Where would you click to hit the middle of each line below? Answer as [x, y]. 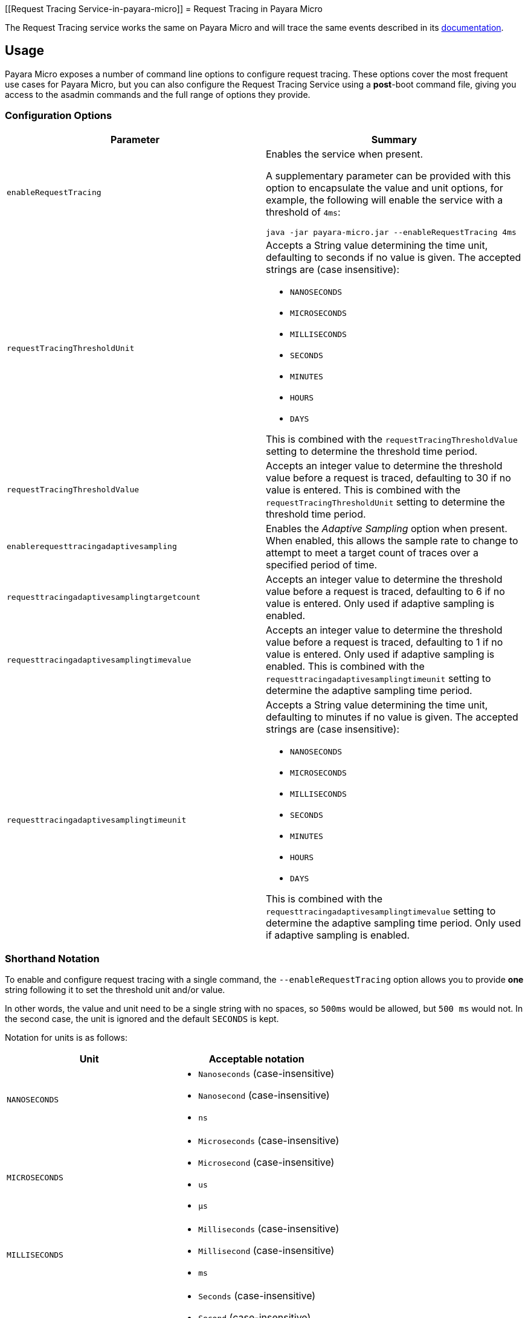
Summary [394, 139]
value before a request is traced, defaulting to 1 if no [385, 642]
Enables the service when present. [345, 154]
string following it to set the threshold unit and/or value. [115, 990]
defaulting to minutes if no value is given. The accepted [392, 717]
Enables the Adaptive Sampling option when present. [387, 528]
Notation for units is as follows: [66, 1038]
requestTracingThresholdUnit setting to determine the [385, 502]
